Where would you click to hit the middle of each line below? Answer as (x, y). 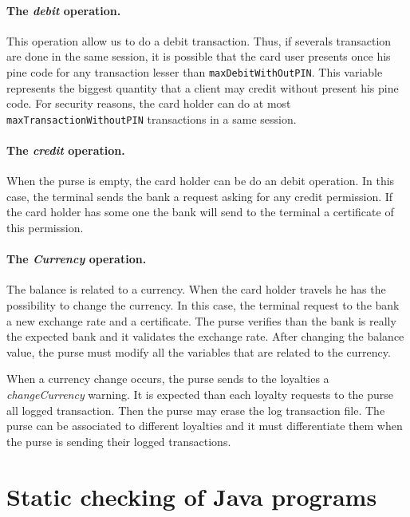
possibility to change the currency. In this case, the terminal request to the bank (203, 305)
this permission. (45, 228)
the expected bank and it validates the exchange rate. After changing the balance (205, 336)
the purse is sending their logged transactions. (119, 441)
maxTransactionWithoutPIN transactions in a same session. (152, 118)
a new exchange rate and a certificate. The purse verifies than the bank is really (201, 320)
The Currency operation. (77, 259)
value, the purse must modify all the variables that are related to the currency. (199, 351)
